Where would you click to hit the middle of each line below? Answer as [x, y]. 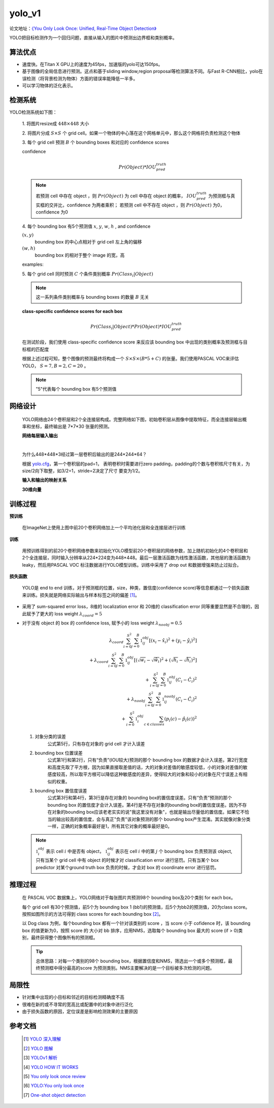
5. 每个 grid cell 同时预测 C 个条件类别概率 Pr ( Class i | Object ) [88, 274]
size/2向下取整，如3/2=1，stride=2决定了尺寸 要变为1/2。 [82, 471]
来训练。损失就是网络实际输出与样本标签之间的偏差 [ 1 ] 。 [81, 595]
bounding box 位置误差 [59, 753]
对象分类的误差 [50, 737]
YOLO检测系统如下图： [33, 112]
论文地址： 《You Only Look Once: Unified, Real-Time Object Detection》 [83, 28]
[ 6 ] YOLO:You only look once [54, 1086]
